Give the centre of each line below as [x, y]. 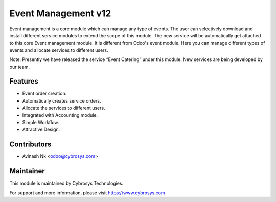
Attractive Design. [41, 129]
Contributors [30, 144]
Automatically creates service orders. [62, 100]
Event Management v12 [60, 13]
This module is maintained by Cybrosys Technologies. [66, 183]
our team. [20, 67]
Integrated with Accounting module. [60, 115]
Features [24, 81]
